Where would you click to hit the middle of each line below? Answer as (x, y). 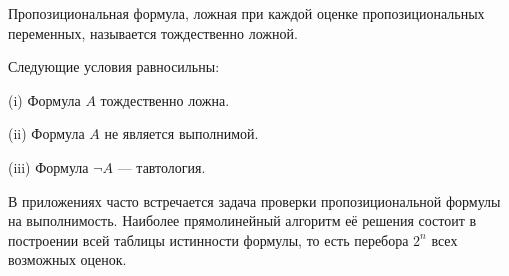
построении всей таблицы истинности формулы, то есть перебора (208, 239)
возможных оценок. (67, 259)
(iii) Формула (48, 166)
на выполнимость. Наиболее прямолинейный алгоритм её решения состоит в (242, 220)
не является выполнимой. (181, 133)
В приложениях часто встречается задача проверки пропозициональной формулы (254, 200)
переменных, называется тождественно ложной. (153, 32)
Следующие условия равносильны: (114, 66)
